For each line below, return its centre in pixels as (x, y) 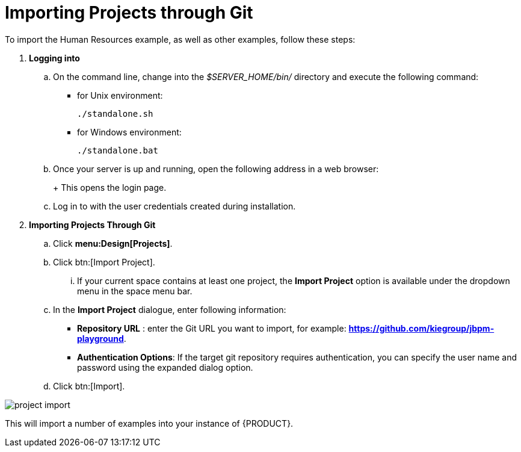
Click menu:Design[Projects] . (113, 243)
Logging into (54, 58)
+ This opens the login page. (110, 187)
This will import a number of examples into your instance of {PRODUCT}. (149, 423)
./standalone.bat (118, 150)
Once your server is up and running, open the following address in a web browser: (216, 169)
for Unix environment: (120, 95)
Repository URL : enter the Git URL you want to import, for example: (212, 328)
